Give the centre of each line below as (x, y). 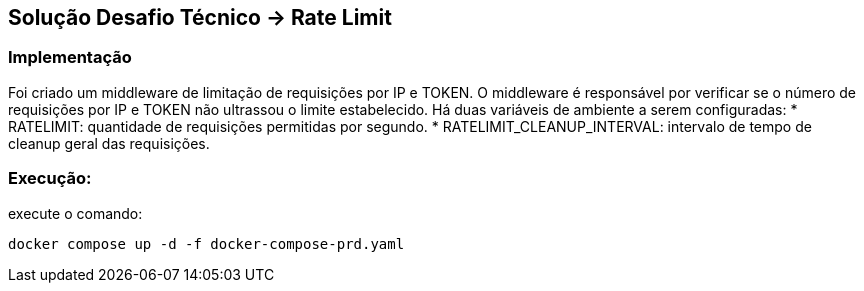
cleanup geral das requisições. (109, 143)
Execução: (50, 178)
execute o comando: (75, 213)
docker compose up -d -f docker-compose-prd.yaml (206, 243)
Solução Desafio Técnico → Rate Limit (200, 17)
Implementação (70, 57)
